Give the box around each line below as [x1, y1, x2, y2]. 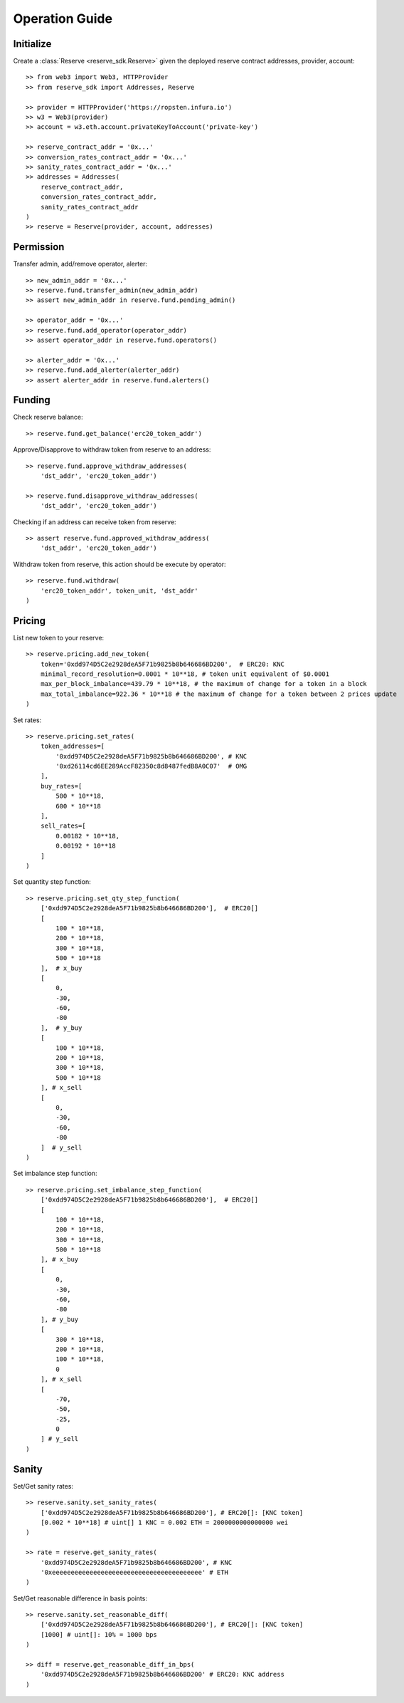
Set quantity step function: [13, 877, 92, 886]
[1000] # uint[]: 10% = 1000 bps [40, 1630, 158, 1638]
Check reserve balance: [13, 413, 83, 422]
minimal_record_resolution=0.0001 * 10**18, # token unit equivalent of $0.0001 [40, 670, 330, 678]
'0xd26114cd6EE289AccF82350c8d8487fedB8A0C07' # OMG [55, 762, 248, 771]
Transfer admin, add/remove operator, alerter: [13, 260, 148, 269]
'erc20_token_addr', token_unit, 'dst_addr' [40, 586, 198, 595]
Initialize [13, 38, 52, 50]
